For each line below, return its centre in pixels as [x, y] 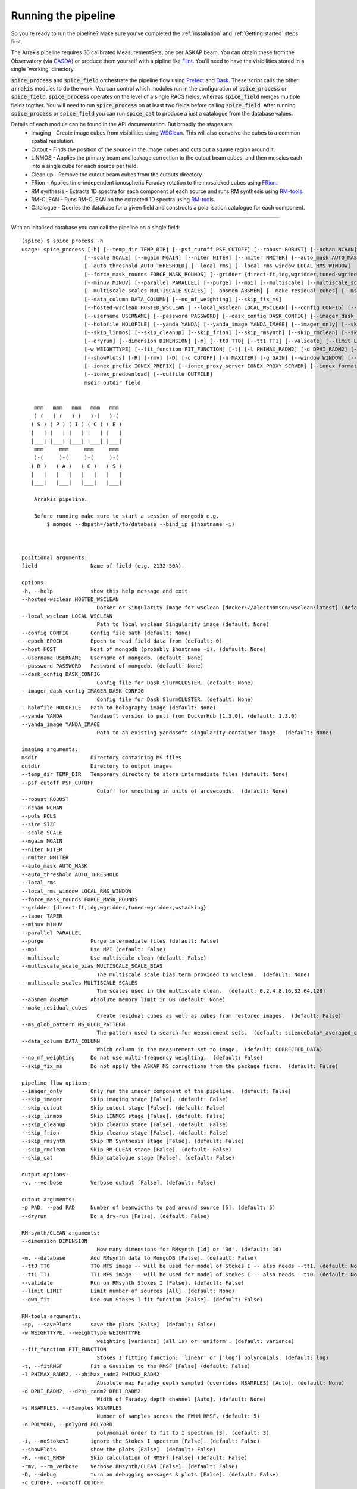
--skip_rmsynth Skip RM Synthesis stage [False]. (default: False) [133, 1141]
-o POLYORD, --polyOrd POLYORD [67, 1424]
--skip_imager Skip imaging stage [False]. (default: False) [125, 1099]
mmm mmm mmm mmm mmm [76, 407]
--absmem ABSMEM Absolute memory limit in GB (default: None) [123, 999]
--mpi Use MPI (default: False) [94, 949]
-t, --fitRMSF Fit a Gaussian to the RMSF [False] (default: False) [136, 1366]
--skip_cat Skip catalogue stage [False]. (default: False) [128, 1158]
